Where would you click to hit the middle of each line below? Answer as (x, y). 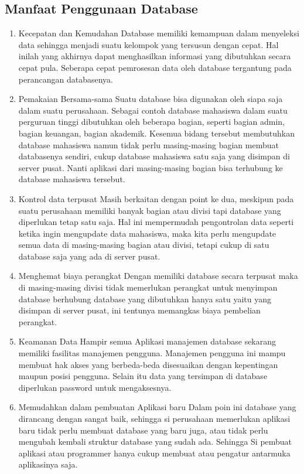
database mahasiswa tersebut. (72, 179)
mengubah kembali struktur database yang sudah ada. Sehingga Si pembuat (155, 441)
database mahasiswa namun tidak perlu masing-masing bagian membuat (148, 144)
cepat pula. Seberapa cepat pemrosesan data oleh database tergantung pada (155, 67)
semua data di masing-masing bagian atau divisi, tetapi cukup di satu (144, 245)
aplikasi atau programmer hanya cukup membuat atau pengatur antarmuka (154, 453)
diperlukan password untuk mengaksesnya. (95, 387)
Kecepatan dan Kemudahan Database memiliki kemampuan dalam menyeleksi (159, 33)
